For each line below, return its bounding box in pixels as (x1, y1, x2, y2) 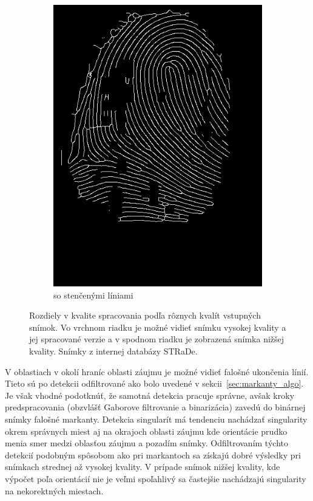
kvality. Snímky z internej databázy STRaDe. (29, 345, 198, 358)
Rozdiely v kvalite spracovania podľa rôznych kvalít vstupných (29, 309, 261, 322)
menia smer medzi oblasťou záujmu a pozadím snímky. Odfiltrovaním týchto (5, 437, 288, 449)
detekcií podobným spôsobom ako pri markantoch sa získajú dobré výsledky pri (5, 448, 301, 461)
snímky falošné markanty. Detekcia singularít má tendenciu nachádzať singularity (5, 413, 308, 425)
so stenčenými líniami (53, 288, 133, 301)
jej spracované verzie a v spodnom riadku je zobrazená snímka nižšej (29, 333, 284, 345)
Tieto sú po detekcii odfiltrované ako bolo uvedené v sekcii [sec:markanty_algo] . (5, 377, 304, 390)
